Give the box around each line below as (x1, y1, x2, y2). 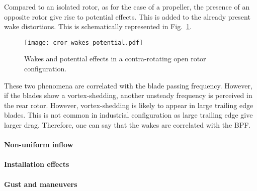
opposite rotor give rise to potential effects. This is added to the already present (4, 11, 250, 22)
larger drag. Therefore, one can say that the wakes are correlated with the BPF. (4, 120, 251, 130)
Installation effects (4, 159, 69, 169)
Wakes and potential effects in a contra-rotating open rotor (24, 53, 206, 64)
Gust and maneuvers (4, 178, 77, 189)
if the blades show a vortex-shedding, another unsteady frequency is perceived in (4, 90, 252, 101)
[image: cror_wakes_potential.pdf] (24, 39, 143, 46)
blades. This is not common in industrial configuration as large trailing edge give (4, 110, 253, 120)
